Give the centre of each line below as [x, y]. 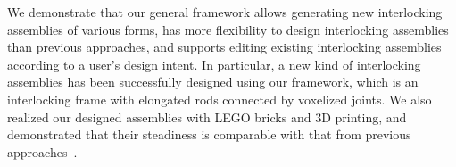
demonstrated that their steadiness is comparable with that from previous [209, 134]
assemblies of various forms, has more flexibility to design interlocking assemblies [228, 29]
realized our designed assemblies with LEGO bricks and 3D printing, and [207, 117]
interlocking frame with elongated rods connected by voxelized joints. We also [220, 99]
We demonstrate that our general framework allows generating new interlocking [225, 12]
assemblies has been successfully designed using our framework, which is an [213, 82]
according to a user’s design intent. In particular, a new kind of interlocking [214, 64]
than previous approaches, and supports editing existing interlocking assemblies [224, 47]
